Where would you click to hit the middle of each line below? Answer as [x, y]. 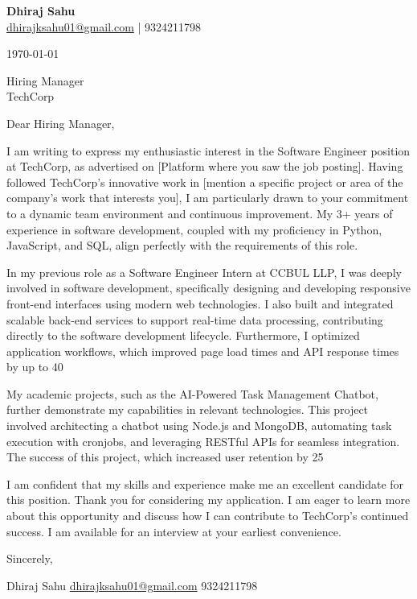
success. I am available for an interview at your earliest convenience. [174, 531]
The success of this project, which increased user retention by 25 [165, 457]
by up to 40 [35, 367]
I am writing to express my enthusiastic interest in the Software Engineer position [208, 150]
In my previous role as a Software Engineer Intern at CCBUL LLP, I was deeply [204, 272]
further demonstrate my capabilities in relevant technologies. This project [188, 409]
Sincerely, [30, 558]
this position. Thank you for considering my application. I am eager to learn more [208, 500]
